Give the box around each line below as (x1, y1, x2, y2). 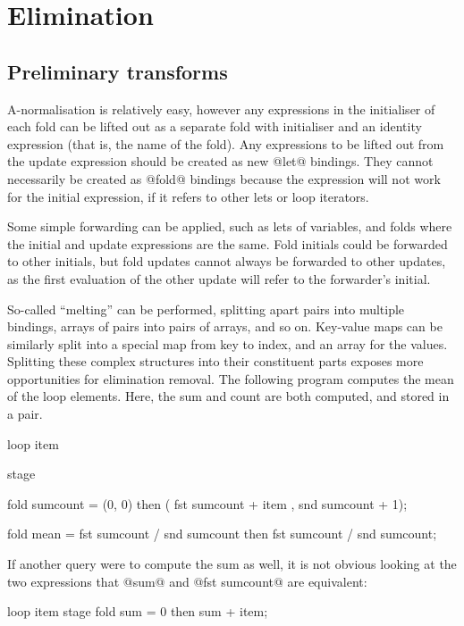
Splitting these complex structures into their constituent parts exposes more (7, 352, 424, 371)
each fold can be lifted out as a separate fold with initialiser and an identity (7, 117, 422, 136)
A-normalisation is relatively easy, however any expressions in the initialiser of (7, 99, 435, 118)
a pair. (7, 405, 43, 423)
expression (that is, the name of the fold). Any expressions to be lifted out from (7, 134, 444, 153)
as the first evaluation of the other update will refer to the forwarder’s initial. (7, 269, 431, 288)
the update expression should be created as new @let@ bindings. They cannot (7, 152, 434, 171)
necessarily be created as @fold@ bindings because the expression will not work (7, 169, 441, 188)
